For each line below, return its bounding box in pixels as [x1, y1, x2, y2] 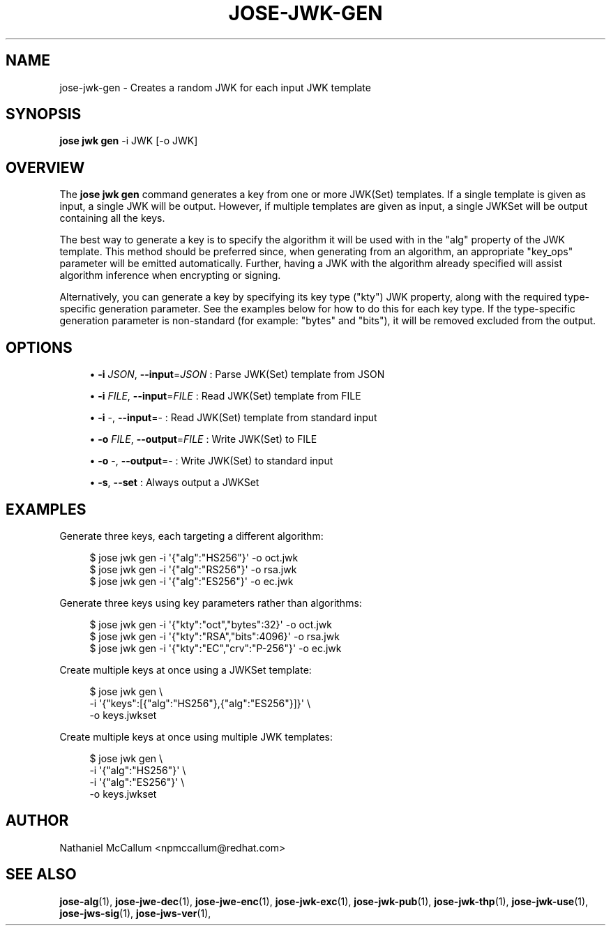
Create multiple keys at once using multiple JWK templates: [59, 730, 333, 743]
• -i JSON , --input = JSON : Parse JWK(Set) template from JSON [89, 368, 385, 381]
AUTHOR [6, 812, 69, 830]
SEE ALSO [6, 865, 77, 884]
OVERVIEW [6, 158, 85, 176]
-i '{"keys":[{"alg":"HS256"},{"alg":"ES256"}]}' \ [89, 697, 310, 709]
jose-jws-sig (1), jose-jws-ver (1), [59, 907, 211, 919]
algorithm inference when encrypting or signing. [59, 269, 281, 282]
